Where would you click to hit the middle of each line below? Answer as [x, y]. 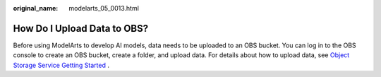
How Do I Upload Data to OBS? [81, 28]
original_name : [36, 8]
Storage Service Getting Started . [61, 65]
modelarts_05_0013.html [104, 8]
